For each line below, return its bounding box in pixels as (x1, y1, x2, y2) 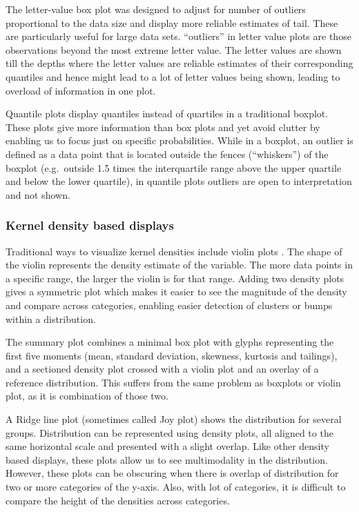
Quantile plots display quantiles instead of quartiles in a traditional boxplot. (6, 106, 329, 121)
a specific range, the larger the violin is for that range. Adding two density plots (6, 270, 345, 285)
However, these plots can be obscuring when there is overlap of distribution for (6, 466, 339, 480)
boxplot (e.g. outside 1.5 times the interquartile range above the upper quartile (6, 160, 342, 175)
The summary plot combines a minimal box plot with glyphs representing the (6, 335, 334, 349)
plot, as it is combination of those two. (6, 388, 168, 403)
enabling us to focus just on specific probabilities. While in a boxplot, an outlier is (6, 133, 353, 148)
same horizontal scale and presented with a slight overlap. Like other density (6, 439, 329, 453)
